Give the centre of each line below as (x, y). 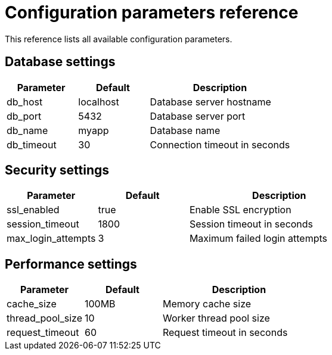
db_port (24, 116)
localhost (99, 102)
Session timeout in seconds (251, 224)
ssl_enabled (33, 210)
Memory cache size (207, 304)
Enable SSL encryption (240, 210)
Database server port (198, 116)
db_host (25, 102)
